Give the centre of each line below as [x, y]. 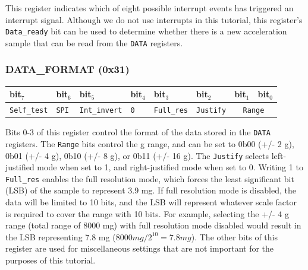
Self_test [29, 111]
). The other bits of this [234, 236]
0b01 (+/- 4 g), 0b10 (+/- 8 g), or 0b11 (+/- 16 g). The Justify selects [137, 155]
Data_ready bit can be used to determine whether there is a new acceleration [146, 31]
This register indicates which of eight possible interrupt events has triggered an [150, 8]
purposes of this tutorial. [51, 260]
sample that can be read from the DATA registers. [94, 42]
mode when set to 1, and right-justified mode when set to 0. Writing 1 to [170, 167]
